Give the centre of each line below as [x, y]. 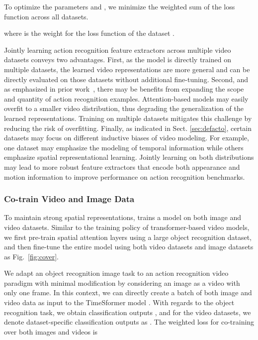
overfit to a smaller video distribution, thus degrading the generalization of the [124, 108]
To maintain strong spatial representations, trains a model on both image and [123, 217]
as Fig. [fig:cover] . [32, 256]
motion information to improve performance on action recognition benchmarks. [125, 176]
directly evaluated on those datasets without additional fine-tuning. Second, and [126, 79]
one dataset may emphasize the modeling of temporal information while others [124, 147]
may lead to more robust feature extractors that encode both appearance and [122, 167]
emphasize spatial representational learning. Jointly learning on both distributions [129, 157]
